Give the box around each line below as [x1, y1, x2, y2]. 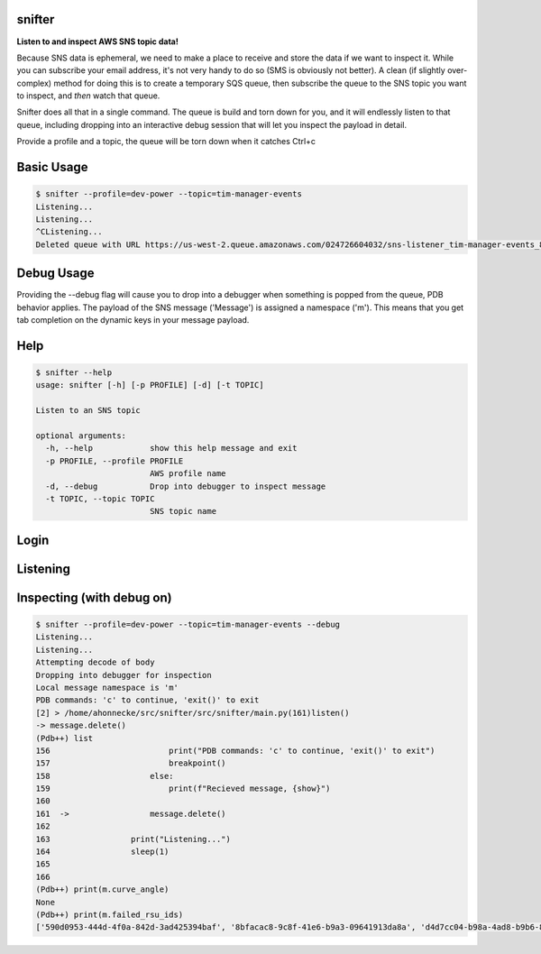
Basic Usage [16, 160, 88, 175]
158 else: [35, 771, 175, 781]
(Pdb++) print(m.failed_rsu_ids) [35, 910, 184, 920]
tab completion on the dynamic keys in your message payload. [16, 315, 250, 326]
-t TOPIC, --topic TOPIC [45, 494, 155, 504]
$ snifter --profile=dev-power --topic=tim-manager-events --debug [35, 619, 341, 630]
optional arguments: [35, 431, 126, 441]
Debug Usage [16, 266, 95, 281]
